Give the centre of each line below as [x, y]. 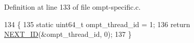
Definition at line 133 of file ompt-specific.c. [72, 7]
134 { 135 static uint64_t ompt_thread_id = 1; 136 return [97, 24]
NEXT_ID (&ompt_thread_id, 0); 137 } [68, 34]
